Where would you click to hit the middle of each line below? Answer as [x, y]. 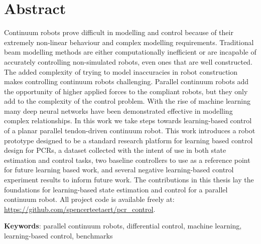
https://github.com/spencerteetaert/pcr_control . [80, 209]
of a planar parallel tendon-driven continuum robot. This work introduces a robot [130, 131]
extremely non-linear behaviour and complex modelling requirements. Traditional [129, 42]
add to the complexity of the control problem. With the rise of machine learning [127, 101]
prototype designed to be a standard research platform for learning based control [128, 140]
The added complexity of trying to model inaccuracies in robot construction [121, 71]
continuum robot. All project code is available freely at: [89, 199]
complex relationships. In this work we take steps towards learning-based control [128, 120]
